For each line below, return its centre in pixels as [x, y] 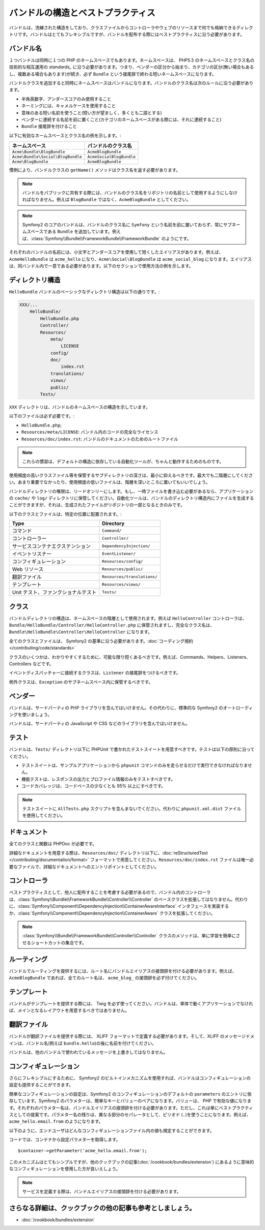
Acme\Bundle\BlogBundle [39, 152]
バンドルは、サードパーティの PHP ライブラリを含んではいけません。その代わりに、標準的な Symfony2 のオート [123, 707]
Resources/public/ [122, 569]
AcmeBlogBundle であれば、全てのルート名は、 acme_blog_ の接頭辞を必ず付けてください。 [104, 978]
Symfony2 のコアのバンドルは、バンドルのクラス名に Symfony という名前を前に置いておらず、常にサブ [127, 225]
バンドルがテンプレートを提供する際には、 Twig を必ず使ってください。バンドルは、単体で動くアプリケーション [123, 1003]
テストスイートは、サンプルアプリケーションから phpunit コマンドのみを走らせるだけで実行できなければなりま [134, 766]
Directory [113, 523]
